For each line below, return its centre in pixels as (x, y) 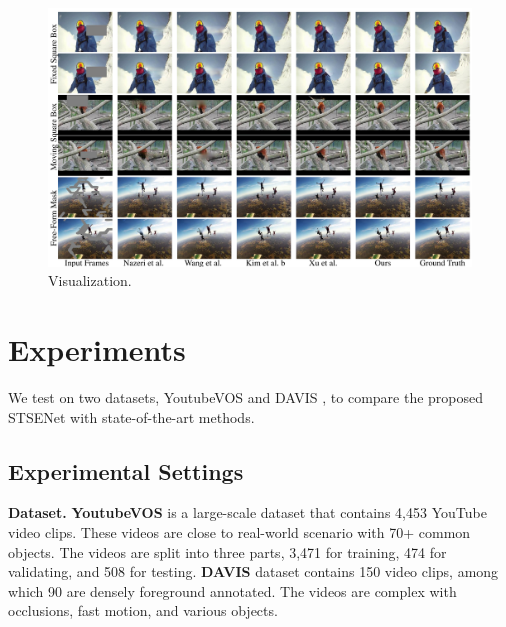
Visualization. (90, 280)
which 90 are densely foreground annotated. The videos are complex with (232, 590)
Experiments (97, 349)
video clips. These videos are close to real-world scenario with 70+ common (239, 532)
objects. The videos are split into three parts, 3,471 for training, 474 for (227, 551)
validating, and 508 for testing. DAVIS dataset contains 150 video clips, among (253, 571)
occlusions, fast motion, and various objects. (143, 610)
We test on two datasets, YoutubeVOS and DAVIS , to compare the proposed (246, 397)
